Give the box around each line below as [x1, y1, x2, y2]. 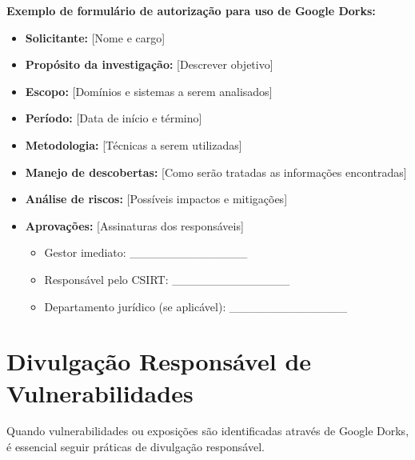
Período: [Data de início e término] [25, 110, 202, 126]
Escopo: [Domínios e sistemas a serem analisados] [25, 82, 273, 99]
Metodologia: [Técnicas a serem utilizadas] [25, 136, 242, 153]
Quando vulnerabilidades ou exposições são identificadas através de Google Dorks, [6, 422, 409, 439]
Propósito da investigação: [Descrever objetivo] [25, 56, 273, 73]
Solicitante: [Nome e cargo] [25, 29, 166, 46]
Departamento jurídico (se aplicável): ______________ [44, 298, 347, 314]
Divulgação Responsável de [6, 345, 312, 378]
